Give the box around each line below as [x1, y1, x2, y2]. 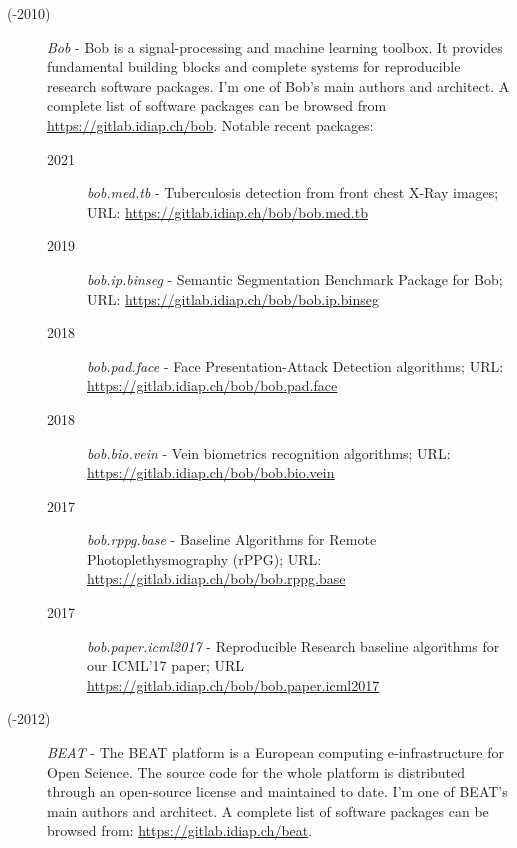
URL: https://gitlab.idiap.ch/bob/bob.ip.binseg [87, 288, 379, 309]
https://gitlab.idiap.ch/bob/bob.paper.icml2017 [87, 674, 380, 695]
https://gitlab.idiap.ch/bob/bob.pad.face [87, 375, 338, 396]
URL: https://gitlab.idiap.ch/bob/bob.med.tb [87, 201, 368, 222]
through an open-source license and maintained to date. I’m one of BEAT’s [47, 781, 508, 802]
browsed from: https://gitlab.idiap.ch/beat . [47, 820, 313, 841]
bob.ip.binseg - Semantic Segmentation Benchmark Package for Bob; [87, 268, 503, 289]
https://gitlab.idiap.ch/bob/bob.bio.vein [87, 462, 335, 483]
